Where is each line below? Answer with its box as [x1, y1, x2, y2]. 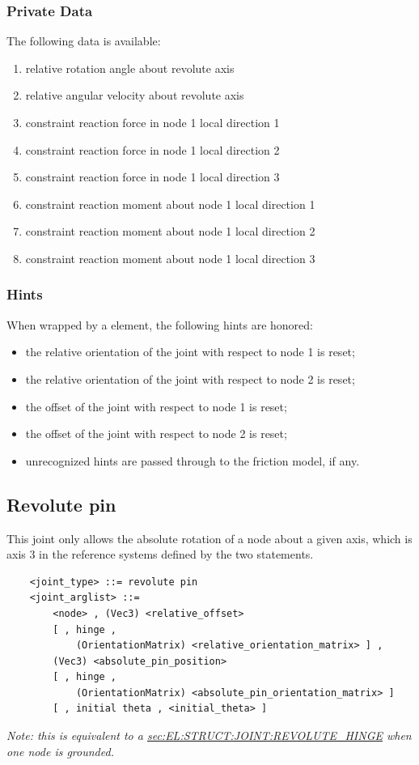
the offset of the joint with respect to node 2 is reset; [25, 425, 287, 442]
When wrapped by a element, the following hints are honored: [6, 316, 313, 333]
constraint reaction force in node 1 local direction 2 [25, 141, 280, 158]
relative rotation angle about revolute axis [25, 59, 235, 76]
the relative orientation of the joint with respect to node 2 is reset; [25, 370, 355, 387]
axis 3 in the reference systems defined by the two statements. [6, 546, 314, 563]
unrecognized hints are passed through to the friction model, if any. [25, 452, 360, 469]
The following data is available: [6, 32, 161, 49]
